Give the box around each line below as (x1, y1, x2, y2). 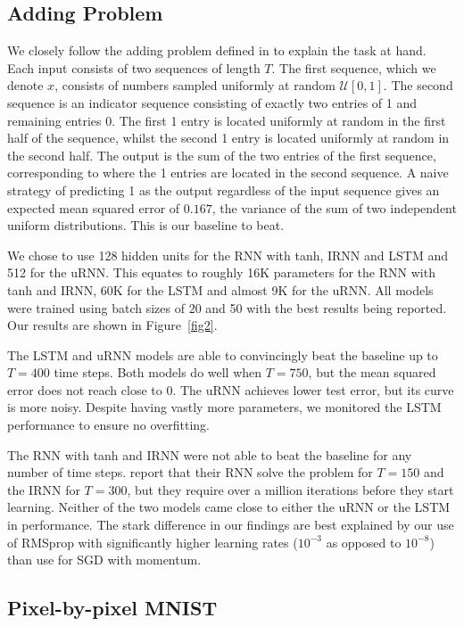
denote (7, 76, 44, 95)
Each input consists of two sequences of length (7, 58, 261, 77)
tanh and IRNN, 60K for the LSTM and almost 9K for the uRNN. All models (7, 280, 434, 299)
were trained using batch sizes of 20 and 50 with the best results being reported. (7, 298, 447, 317)
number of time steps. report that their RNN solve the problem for (7, 463, 373, 482)
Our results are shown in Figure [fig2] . (7, 316, 218, 334)
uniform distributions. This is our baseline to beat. (7, 216, 285, 235)
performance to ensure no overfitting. (7, 416, 210, 434)
